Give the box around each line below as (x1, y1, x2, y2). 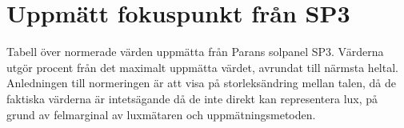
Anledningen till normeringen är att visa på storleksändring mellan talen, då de (6, 74, 396, 91)
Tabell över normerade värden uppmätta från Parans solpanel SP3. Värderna (6, 43, 384, 60)
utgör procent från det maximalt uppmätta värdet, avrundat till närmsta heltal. (6, 58, 398, 75)
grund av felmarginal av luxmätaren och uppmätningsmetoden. (6, 106, 316, 122)
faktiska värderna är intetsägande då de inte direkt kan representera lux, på (6, 90, 378, 106)
